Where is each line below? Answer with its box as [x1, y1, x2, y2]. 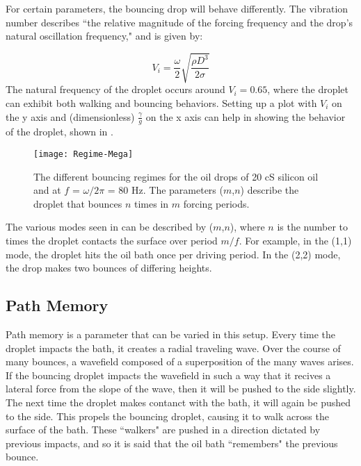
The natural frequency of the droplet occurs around [6, 82, 225, 97]
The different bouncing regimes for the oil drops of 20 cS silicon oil [33, 169, 319, 183]
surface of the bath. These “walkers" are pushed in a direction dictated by [6, 422, 321, 437]
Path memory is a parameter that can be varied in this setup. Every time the [6, 326, 336, 341]
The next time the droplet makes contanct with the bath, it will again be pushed [6, 394, 351, 409]
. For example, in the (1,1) [239, 233, 352, 247]
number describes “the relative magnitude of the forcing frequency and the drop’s [6, 15, 353, 29]
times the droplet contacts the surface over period [6, 233, 218, 247]
